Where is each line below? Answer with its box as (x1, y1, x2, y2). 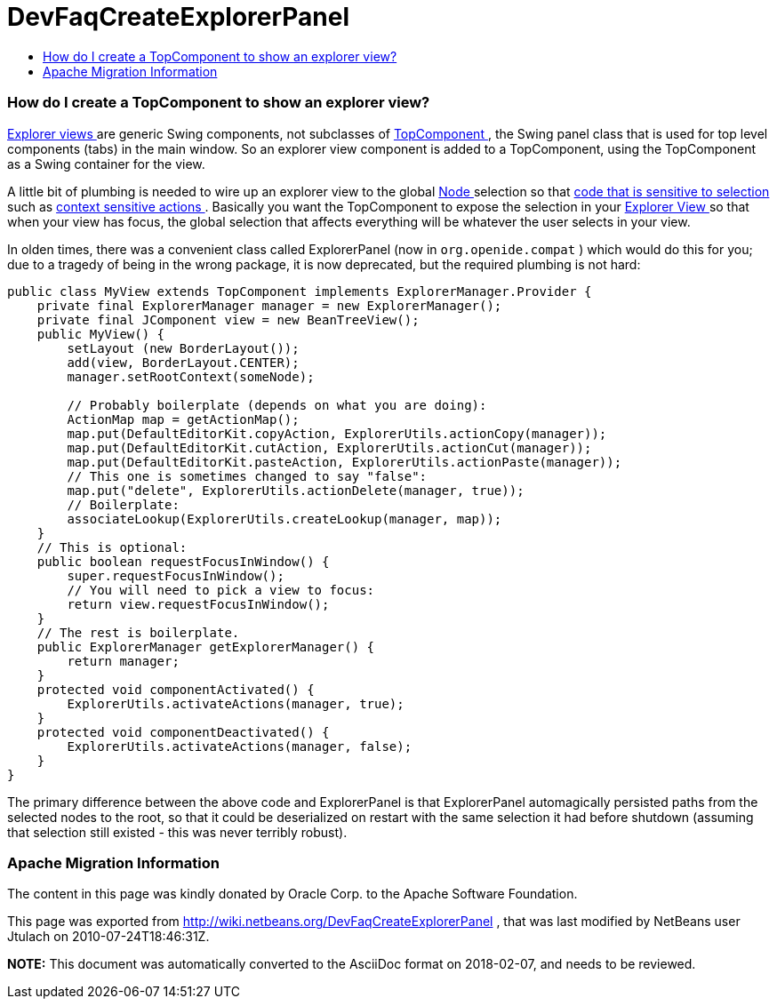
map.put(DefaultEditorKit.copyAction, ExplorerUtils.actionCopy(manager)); (67, 426, 607, 441)
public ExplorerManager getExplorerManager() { (36, 639, 375, 654)
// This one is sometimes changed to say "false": (67, 468, 428, 483)
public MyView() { (36, 326, 165, 341)
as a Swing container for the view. (7, 156, 205, 172)
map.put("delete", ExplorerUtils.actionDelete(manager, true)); (67, 483, 525, 498)
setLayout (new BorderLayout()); (67, 340, 300, 355)
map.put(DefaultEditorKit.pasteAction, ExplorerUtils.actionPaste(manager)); (67, 454, 622, 469)
